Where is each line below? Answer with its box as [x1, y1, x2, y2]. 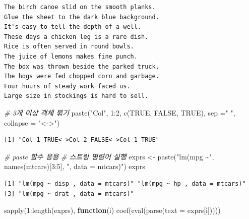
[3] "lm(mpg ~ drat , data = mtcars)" [4, 190, 134, 197]
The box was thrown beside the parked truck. [4, 63, 159, 70]
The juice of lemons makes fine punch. [4, 52, 138, 60]
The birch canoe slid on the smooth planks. [4, 4, 156, 11]
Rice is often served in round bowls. [4, 43, 134, 50]
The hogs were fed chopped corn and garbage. [4, 73, 159, 80]
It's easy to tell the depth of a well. [4, 23, 142, 31]
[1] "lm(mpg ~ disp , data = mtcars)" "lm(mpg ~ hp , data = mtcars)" [4, 180, 246, 187]
